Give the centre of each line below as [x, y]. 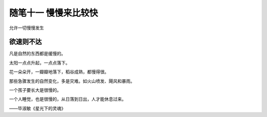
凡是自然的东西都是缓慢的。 [37, 54]
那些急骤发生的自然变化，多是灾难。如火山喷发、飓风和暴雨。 [72, 81]
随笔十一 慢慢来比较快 [54, 13]
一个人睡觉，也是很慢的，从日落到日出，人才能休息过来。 [67, 99]
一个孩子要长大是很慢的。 [35, 90]
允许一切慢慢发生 [26, 28]
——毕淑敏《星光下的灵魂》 [37, 108]
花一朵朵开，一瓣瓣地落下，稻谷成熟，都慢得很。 [59, 72]
